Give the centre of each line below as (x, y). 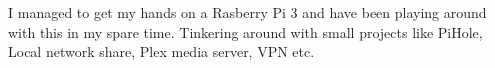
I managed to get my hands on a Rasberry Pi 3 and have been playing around (247, 12)
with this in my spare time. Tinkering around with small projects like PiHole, (245, 31)
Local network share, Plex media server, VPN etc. (161, 51)
